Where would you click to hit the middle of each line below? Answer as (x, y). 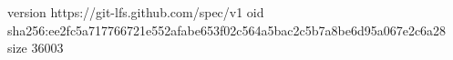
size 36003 (36, 48)
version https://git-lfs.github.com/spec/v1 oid (136, 12)
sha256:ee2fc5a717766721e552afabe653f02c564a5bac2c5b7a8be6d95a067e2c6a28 (227, 30)
